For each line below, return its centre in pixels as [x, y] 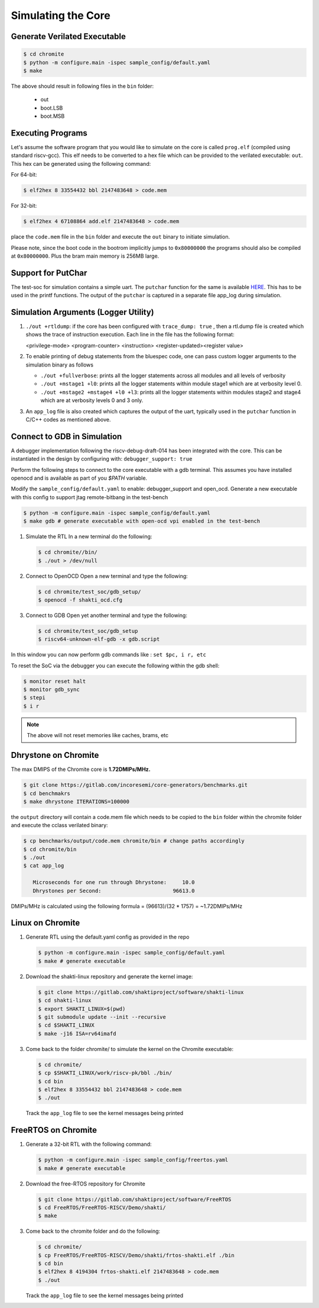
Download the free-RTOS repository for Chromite [86, 1184]
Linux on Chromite [45, 923]
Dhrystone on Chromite [55, 755]
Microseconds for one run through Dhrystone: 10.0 [114, 883]
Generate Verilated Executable [69, 36]
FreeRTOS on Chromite [54, 1130]
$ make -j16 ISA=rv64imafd [77, 1034]
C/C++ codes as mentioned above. [68, 420]
